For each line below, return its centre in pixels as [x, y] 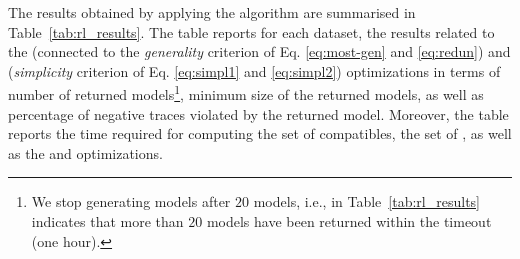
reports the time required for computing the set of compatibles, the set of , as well [260, 133]
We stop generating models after [131, 201]
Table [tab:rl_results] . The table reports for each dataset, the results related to [251, 31]
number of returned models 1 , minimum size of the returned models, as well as [246, 93]
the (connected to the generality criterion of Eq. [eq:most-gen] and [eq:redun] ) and [259, 51]
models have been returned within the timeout [349, 221]
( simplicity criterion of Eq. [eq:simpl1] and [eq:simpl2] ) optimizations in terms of [254, 70]
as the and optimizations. [85, 152]
